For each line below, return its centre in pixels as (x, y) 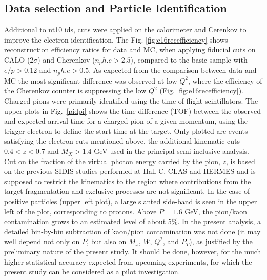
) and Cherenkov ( (66, 59)
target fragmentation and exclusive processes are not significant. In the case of (127, 191)
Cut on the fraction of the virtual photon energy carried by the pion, (112, 161)
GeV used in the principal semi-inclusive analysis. (171, 151)
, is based (240, 161)
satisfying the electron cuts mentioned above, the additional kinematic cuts (122, 141)
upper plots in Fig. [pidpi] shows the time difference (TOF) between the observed (132, 111)
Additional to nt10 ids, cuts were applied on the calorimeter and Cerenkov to (125, 29)
